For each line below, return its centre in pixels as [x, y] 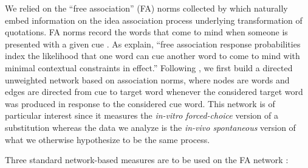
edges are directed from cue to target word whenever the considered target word [154, 92]
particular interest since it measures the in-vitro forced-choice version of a [142, 115]
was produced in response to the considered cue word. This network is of [140, 103]
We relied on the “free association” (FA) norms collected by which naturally [146, 8]
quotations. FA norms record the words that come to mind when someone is [146, 32]
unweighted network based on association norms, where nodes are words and [147, 79]
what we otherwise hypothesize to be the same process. [108, 139]
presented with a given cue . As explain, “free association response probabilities [153, 44]
